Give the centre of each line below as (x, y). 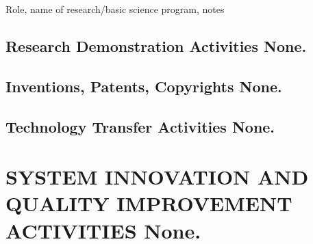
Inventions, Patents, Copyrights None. (144, 86)
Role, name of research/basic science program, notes (115, 9)
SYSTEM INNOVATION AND (157, 177)
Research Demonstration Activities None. (156, 45)
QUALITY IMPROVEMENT (149, 203)
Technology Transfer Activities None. (140, 126)
